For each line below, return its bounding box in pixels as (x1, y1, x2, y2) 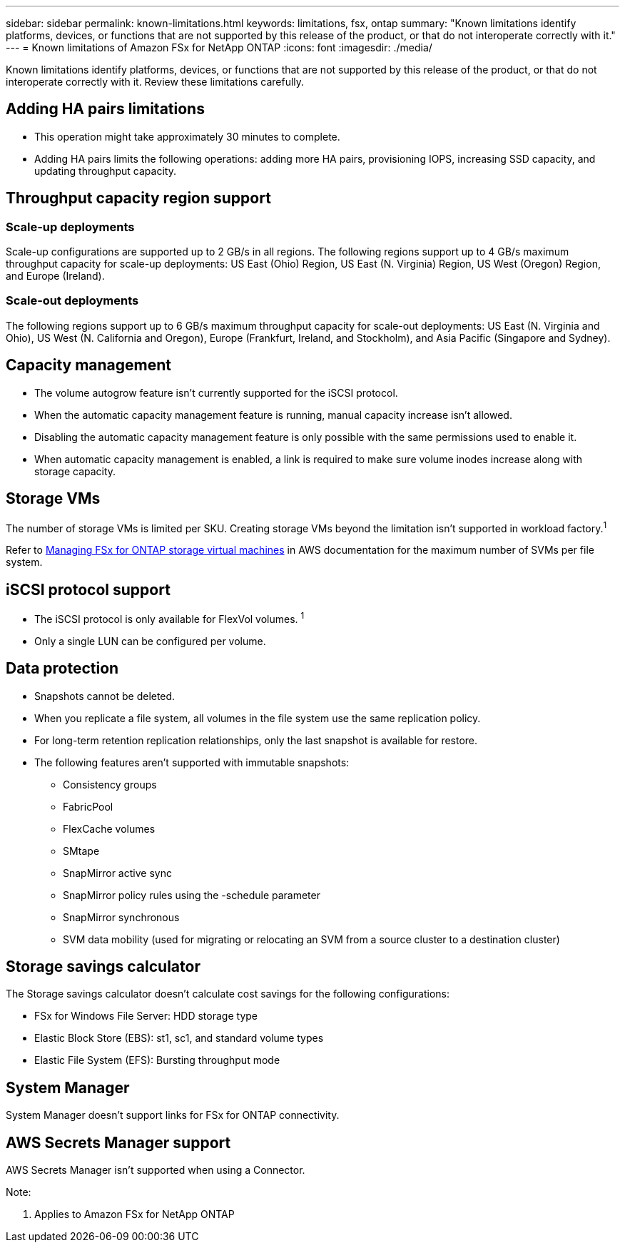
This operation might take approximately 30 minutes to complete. (34, 130, 340, 143)
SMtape (63, 844, 100, 857)
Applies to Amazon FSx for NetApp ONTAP (34, 1208, 235, 1221)
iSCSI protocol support (6, 580, 171, 599)
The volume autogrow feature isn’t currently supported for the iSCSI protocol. (34, 386, 398, 399)
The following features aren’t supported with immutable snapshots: (34, 756, 350, 768)
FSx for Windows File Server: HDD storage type (34, 1010, 258, 1023)
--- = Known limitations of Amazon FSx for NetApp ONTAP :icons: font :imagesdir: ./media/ (6, 41, 432, 54)
